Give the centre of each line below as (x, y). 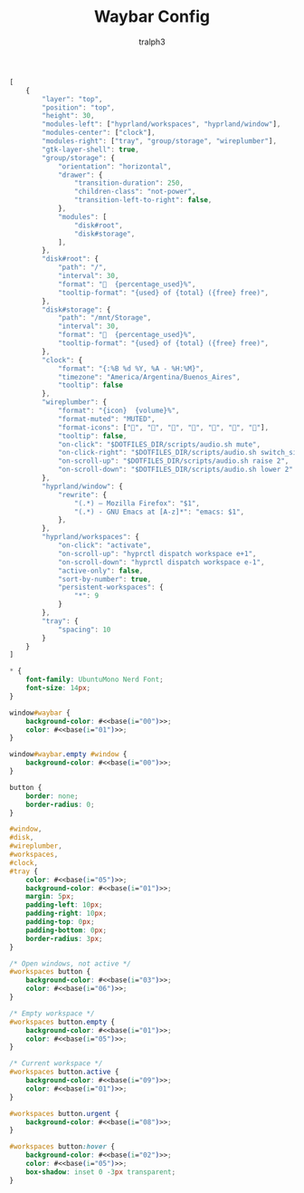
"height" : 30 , (68, 116)
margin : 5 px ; (50, 897)
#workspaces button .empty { (62, 1022)
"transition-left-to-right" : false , (143, 200)
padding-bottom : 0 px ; (66, 930)
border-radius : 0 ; (60, 804)
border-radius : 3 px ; (64, 938)
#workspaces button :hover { (62, 1147)
